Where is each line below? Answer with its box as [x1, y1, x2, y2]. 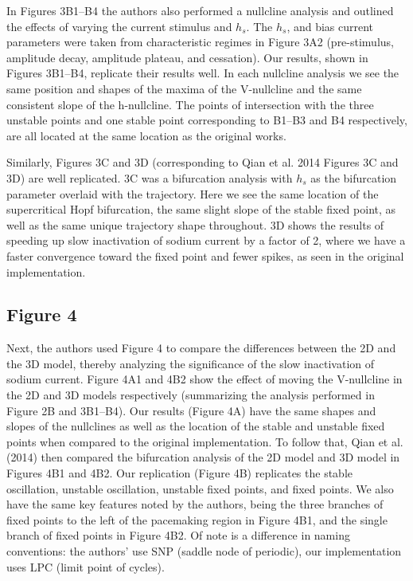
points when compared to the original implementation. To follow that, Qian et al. [6, 433, 403, 449]
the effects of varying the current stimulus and [6, 18, 232, 34]
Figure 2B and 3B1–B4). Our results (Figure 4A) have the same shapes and [6, 402, 376, 418]
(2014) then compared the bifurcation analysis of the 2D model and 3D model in [6, 449, 400, 465]
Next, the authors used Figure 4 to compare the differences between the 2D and [6, 340, 396, 356]
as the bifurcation [310, 169, 397, 186]
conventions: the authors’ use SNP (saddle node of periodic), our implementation [6, 543, 402, 559]
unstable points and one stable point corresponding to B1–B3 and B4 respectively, [6, 112, 407, 128]
